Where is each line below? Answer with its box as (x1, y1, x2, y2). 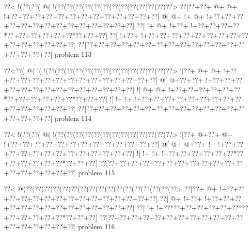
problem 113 (54, 49, 92, 59)
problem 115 (78, 167, 115, 177)
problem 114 (54, 113, 92, 123)
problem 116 (78, 221, 115, 232)
